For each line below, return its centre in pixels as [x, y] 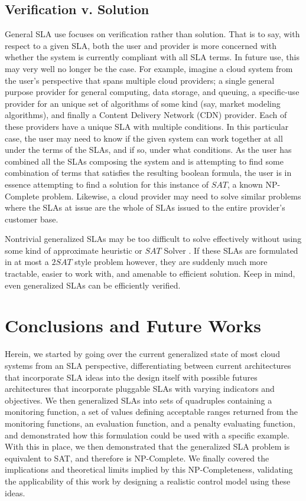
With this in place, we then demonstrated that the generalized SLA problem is [147, 446]
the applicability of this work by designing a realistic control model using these [148, 481]
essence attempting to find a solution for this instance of [107, 184]
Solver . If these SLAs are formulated [231, 250]
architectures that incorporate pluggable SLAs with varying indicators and [140, 389]
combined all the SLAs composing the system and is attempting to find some [144, 161]
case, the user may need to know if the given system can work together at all [144, 138]
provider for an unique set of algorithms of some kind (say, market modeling [143, 103]
